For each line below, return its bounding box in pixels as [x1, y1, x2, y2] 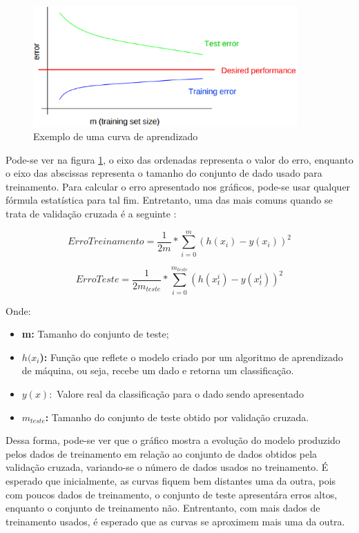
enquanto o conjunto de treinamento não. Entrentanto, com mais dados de [6, 501, 320, 515]
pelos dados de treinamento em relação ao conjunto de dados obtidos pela [6, 446, 318, 461]
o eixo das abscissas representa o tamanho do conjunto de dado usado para [6, 166, 322, 180]
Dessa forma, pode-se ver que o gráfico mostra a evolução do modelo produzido [6, 433, 340, 447]
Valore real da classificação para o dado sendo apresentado [57, 386, 304, 400]
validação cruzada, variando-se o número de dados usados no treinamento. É [6, 460, 329, 474]
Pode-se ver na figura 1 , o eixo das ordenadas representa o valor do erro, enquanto [6, 152, 353, 166]
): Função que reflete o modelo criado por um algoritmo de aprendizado [39, 349, 343, 364]
